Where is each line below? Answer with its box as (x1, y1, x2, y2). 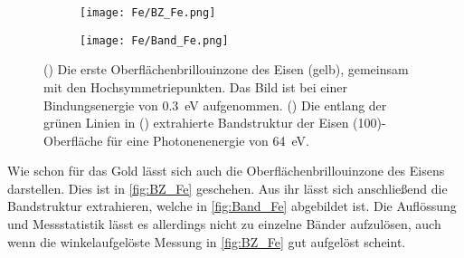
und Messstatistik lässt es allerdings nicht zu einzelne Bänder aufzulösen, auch (7, 215, 441, 234)
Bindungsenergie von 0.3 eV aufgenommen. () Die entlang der (43, 95, 387, 114)
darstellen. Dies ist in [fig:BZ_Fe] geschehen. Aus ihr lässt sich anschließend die (7, 178, 448, 197)
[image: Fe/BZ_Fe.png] (80, 6, 216, 19)
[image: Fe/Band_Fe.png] (80, 33, 229, 47)
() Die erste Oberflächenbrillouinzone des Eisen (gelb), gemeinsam (43, 60, 409, 79)
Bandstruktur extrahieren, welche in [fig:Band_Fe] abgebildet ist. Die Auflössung (7, 196, 457, 215)
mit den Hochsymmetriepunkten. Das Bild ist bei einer (43, 77, 347, 96)
